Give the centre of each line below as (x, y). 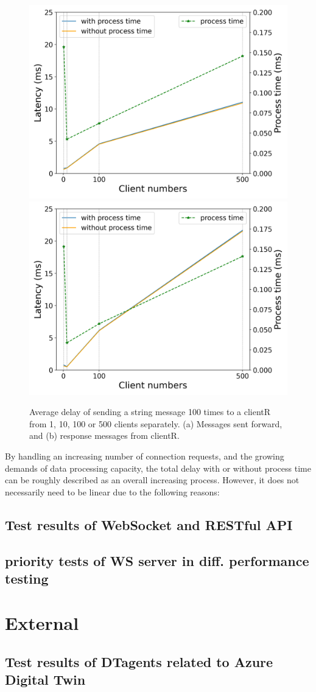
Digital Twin (45, 680)
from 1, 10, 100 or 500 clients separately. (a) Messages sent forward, (156, 423)
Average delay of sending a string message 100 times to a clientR (150, 412)
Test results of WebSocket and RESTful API (149, 524)
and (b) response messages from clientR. (104, 435)
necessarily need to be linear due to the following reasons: (112, 491)
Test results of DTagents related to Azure (139, 662)
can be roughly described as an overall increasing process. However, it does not (152, 480)
